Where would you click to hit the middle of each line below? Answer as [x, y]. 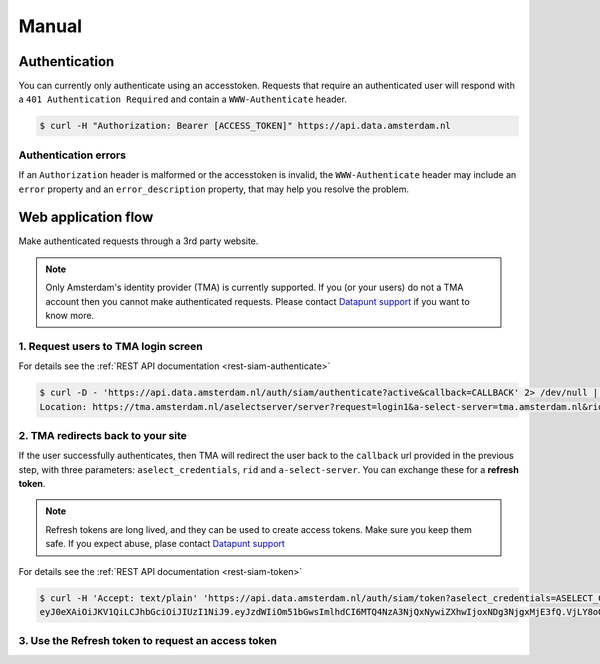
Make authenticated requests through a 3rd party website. [138, 241]
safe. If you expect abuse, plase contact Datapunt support [165, 544]
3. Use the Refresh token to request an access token [147, 641]
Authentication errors [72, 155]
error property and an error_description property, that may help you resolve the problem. [214, 189]
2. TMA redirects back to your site [102, 435]
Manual [50, 26]
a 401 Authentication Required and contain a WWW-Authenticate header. [182, 99]
